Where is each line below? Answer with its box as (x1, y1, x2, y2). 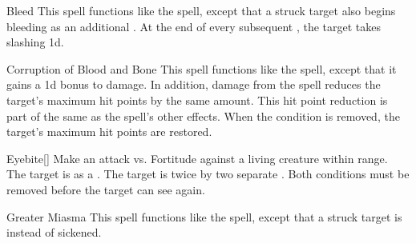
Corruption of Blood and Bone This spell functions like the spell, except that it (6, 60, 397, 77)
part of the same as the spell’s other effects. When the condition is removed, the (6, 107, 400, 124)
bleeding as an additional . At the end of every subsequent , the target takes (6, 18, 382, 34)
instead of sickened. (6, 224, 102, 241)
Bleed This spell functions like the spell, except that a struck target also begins (6, 2, 396, 18)
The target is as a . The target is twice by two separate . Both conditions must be (6, 165, 410, 182)
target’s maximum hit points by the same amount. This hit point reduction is (6, 91, 388, 108)
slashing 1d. (6, 34, 64, 50)
